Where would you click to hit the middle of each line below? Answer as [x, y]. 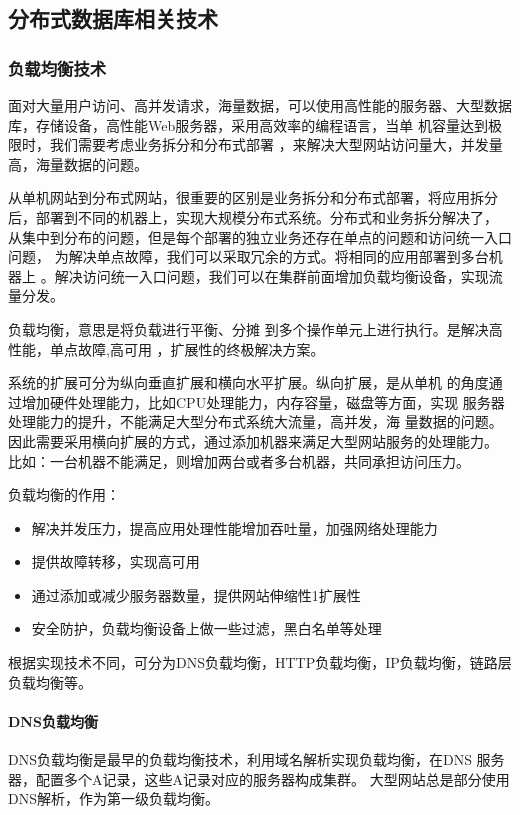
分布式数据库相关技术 [113, 18]
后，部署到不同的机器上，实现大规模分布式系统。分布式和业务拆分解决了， [253, 216]
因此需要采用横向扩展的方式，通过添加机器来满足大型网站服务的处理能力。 [253, 440]
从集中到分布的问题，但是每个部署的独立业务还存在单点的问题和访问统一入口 [260, 236]
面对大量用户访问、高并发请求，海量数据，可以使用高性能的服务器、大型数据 [260, 105]
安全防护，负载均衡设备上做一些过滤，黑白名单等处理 [206, 628]
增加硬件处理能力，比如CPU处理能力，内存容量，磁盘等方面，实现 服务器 [263, 401]
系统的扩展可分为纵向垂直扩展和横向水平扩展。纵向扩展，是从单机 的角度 [248, 382]
